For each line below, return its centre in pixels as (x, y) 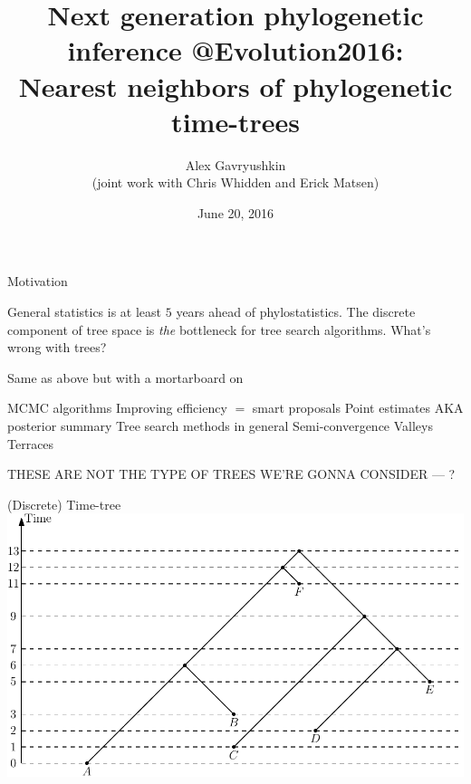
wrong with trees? (57, 347)
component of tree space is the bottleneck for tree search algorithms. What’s (219, 329)
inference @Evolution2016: (235, 50)
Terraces (31, 443)
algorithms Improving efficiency (140, 408)
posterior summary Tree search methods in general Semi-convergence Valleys (220, 426)
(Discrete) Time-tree (64, 504)
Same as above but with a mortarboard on (125, 377)
